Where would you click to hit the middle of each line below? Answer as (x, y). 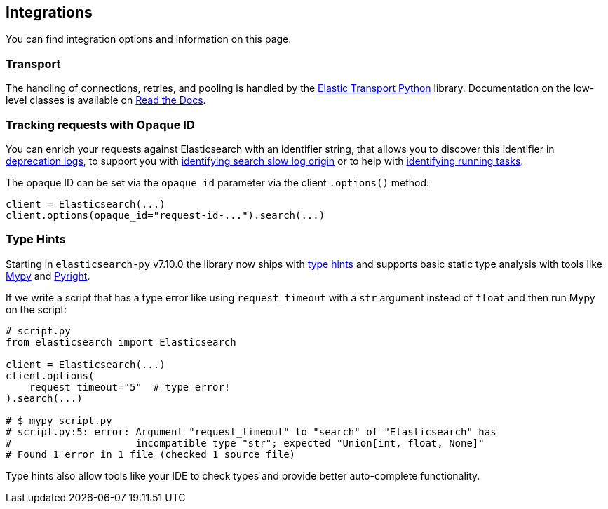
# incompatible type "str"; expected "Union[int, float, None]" (245, 443)
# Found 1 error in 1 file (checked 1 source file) (151, 454)
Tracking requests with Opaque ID (100, 124)
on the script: (36, 309)
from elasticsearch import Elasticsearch (121, 342)
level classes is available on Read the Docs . (106, 100)
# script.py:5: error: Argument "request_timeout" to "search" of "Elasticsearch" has (251, 432)
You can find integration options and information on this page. (149, 39)
